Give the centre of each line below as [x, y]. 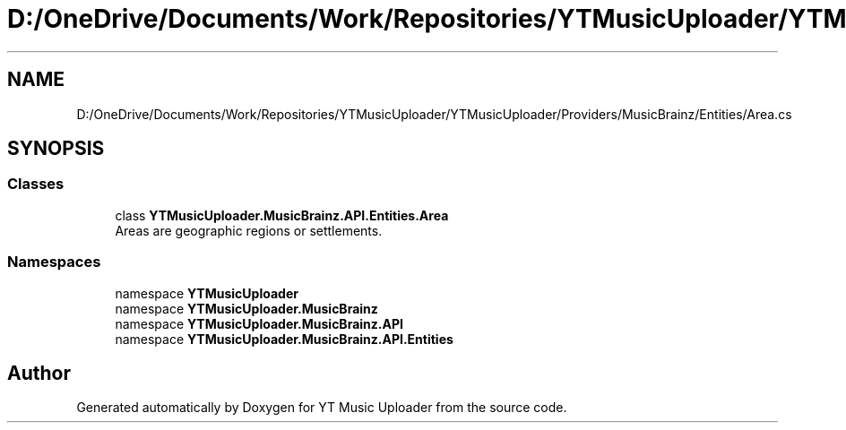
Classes [36, 184]
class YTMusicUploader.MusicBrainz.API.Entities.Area [282, 215]
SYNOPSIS [56, 149]
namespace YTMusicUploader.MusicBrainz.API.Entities [284, 339]
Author [39, 373]
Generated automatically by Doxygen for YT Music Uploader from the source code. [322, 408]
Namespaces [54, 262]
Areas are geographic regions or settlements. [249, 230]
